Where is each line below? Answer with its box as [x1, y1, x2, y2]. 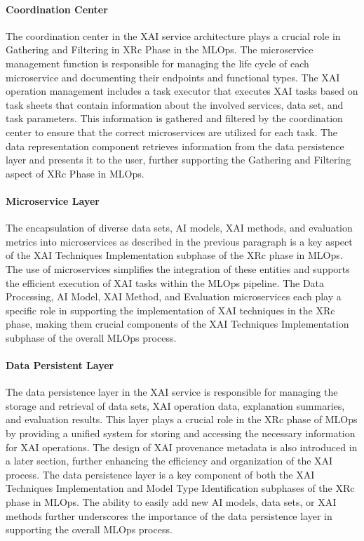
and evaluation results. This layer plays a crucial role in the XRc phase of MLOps [6, 412, 358, 427]
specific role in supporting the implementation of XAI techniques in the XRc [6, 302, 335, 317]
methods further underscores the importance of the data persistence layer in [6, 508, 332, 523]
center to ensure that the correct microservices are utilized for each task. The [6, 124, 338, 139]
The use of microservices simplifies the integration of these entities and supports [6, 261, 350, 276]
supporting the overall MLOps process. [6, 522, 173, 537]
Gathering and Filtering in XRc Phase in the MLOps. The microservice [6, 42, 314, 57]
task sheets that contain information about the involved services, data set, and [6, 97, 344, 112]
